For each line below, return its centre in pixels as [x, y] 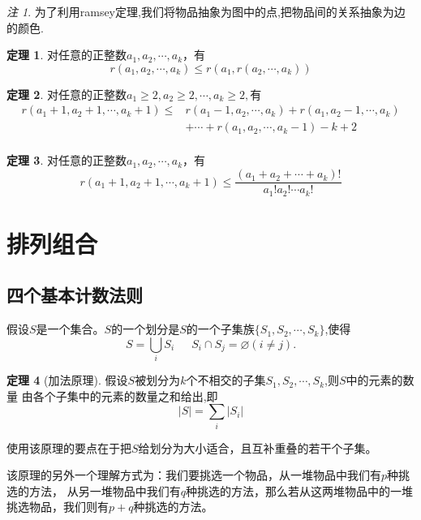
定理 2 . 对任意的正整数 [67, 94]
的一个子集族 [220, 329]
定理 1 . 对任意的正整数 [67, 55]
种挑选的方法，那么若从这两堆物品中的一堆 [299, 490]
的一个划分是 [146, 329]
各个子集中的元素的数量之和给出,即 [125, 395]
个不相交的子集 [226, 380]
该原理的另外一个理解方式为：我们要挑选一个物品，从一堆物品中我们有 [194, 475]
